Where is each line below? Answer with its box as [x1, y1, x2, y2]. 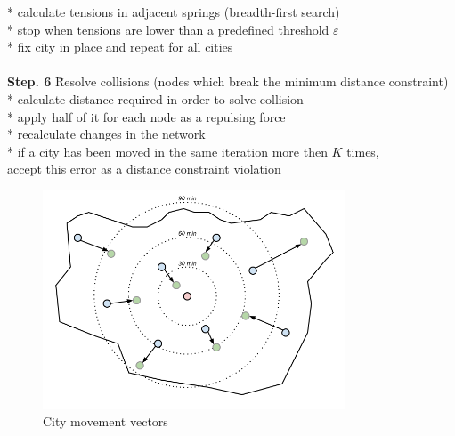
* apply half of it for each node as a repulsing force [7, 107, 286, 125]
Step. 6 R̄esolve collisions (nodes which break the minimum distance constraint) [7, 72, 449, 91]
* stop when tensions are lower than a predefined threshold [7, 20, 329, 38]
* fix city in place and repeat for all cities [7, 37, 233, 56]
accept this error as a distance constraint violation [7, 159, 281, 178]
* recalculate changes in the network [7, 125, 206, 143]
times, [346, 141, 379, 160]
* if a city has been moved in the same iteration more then [7, 141, 328, 160]
